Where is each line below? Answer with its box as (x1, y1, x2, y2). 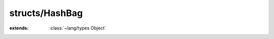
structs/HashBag (9, 7, 83, 18)
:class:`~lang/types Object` (49, 25, 106, 31)
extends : (9, 25, 29, 31)
